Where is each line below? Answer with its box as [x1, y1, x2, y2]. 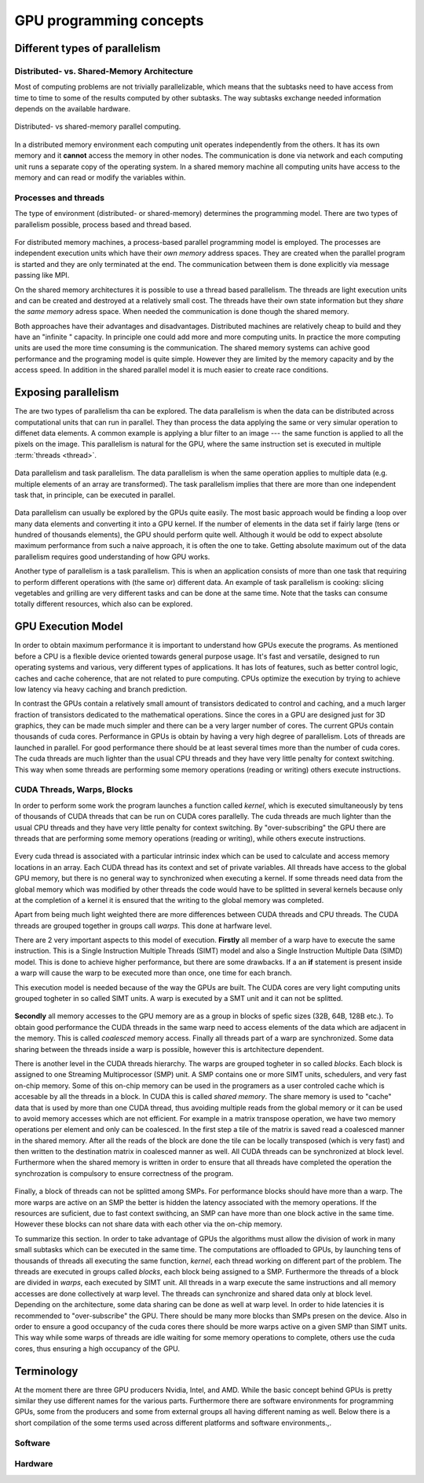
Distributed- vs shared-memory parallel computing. [14, 122, 181, 131]
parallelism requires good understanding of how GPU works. [14, 552, 210, 561]
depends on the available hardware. [14, 104, 131, 114]
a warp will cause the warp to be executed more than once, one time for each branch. [14, 968, 292, 977]
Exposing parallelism [14, 385, 119, 400]
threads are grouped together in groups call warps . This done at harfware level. [14, 921, 272, 930]
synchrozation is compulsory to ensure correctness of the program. [14, 1168, 234, 1178]
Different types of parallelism [14, 42, 161, 55]
